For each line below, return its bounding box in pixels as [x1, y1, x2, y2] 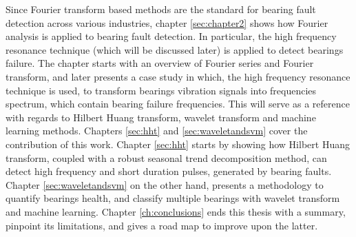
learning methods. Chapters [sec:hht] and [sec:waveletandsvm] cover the [6, 123, 308, 138]
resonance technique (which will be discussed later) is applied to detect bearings [6, 42, 344, 56]
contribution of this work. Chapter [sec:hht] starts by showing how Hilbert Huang [6, 136, 350, 151]
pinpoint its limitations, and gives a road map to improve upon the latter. [6, 218, 318, 232]
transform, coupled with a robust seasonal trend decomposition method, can [6, 150, 327, 165]
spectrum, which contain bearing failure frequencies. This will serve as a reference [6, 96, 350, 111]
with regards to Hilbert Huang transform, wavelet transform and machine [6, 110, 316, 124]
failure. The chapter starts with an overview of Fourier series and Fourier [6, 56, 314, 70]
